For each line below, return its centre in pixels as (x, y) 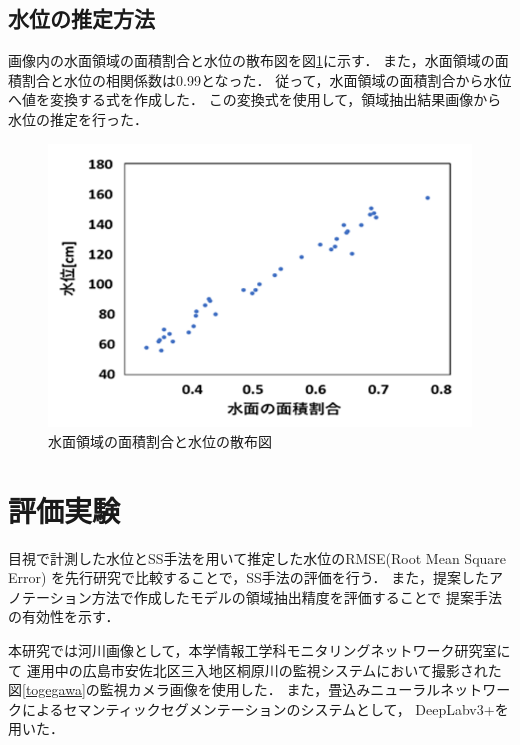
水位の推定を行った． (78, 118)
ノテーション (50, 596)
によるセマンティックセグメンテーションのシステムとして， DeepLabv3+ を (265, 708)
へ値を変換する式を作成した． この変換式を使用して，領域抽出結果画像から (255, 99)
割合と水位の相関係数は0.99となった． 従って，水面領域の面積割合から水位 (266, 79)
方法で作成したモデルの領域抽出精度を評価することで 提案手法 (296, 596)
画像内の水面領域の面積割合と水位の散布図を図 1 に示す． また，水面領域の (251, 60)
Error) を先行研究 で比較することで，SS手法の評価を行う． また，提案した (248, 577)
